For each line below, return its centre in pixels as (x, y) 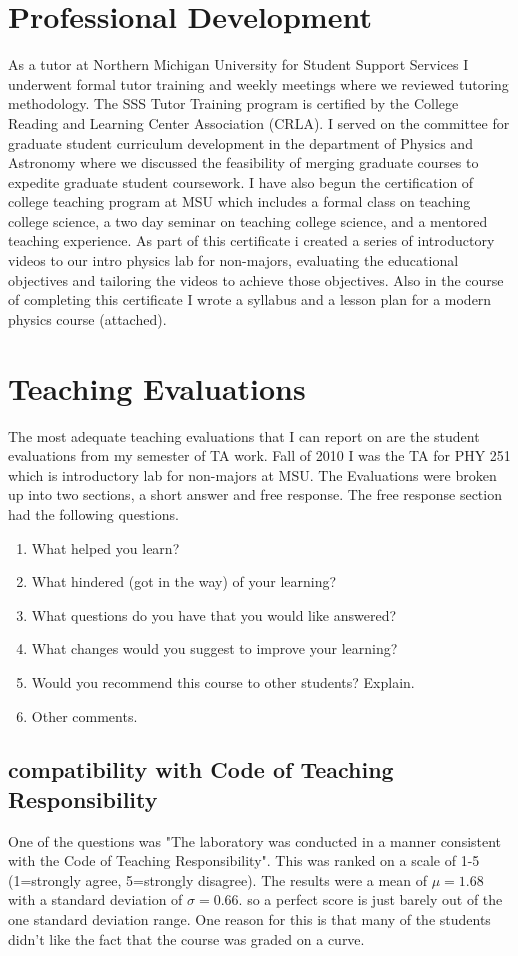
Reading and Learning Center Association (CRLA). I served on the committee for (259, 122)
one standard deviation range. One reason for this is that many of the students (249, 919)
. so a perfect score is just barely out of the (370, 899)
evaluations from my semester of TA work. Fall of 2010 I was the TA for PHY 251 (259, 455)
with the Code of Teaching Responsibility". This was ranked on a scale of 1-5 (244, 860)
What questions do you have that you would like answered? (214, 614)
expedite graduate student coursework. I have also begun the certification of (241, 181)
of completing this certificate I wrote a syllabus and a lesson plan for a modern (250, 299)
